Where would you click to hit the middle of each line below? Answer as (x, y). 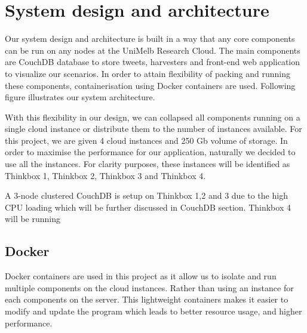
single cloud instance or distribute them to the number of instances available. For (153, 129)
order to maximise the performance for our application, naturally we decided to (150, 152)
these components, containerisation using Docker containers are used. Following (150, 85)
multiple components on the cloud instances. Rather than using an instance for (149, 287)
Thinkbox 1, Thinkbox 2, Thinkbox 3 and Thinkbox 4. (105, 175)
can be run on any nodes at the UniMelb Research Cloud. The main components (153, 50)
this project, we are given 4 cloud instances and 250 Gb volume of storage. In (146, 140)
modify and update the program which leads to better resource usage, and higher (153, 311)
